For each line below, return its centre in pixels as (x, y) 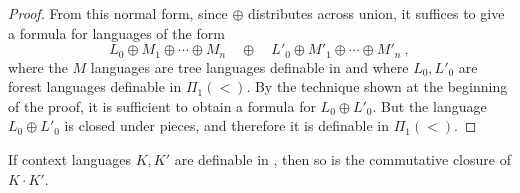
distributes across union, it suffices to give (376, 13)
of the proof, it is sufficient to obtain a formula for (162, 105)
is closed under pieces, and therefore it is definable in (226, 125)
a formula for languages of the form (116, 32)
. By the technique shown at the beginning (377, 86)
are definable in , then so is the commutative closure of (342, 159)
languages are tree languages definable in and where (249, 66)
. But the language (429, 105)
